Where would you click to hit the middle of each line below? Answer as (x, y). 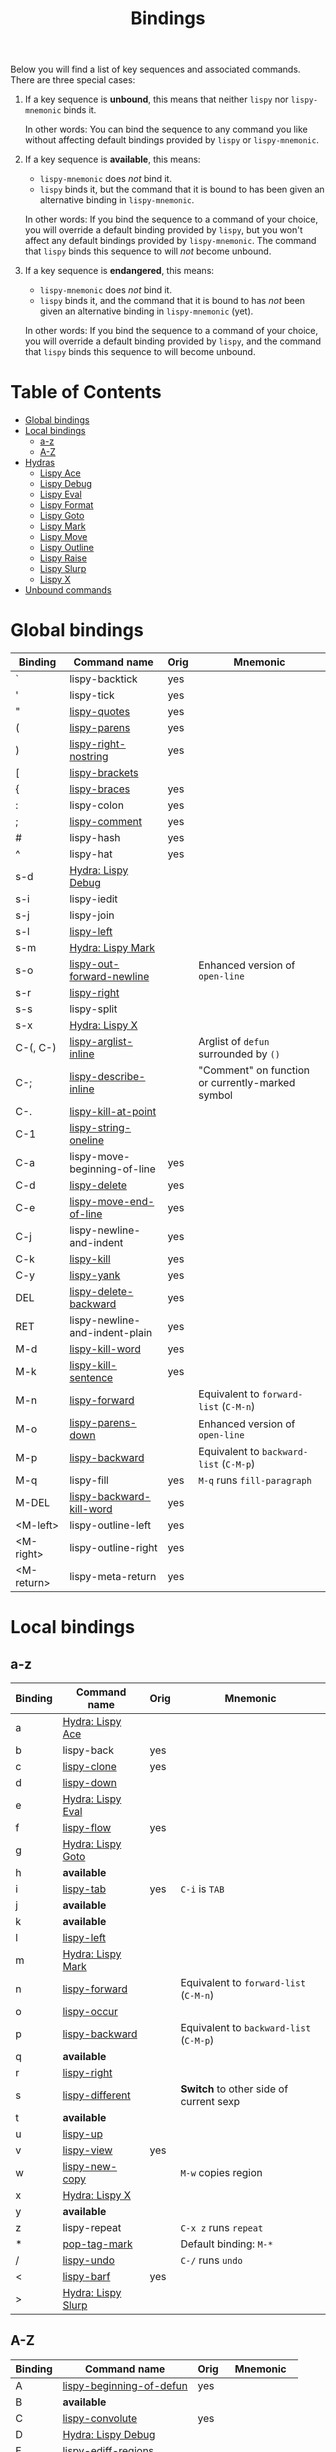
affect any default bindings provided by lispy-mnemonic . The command (170, 241)
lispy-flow (87, 1828)
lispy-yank (95, 1275)
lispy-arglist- (101, 1042)
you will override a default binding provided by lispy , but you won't (163, 230)
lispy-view (87, 2150)
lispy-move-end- (112, 1202)
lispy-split (93, 1009)
